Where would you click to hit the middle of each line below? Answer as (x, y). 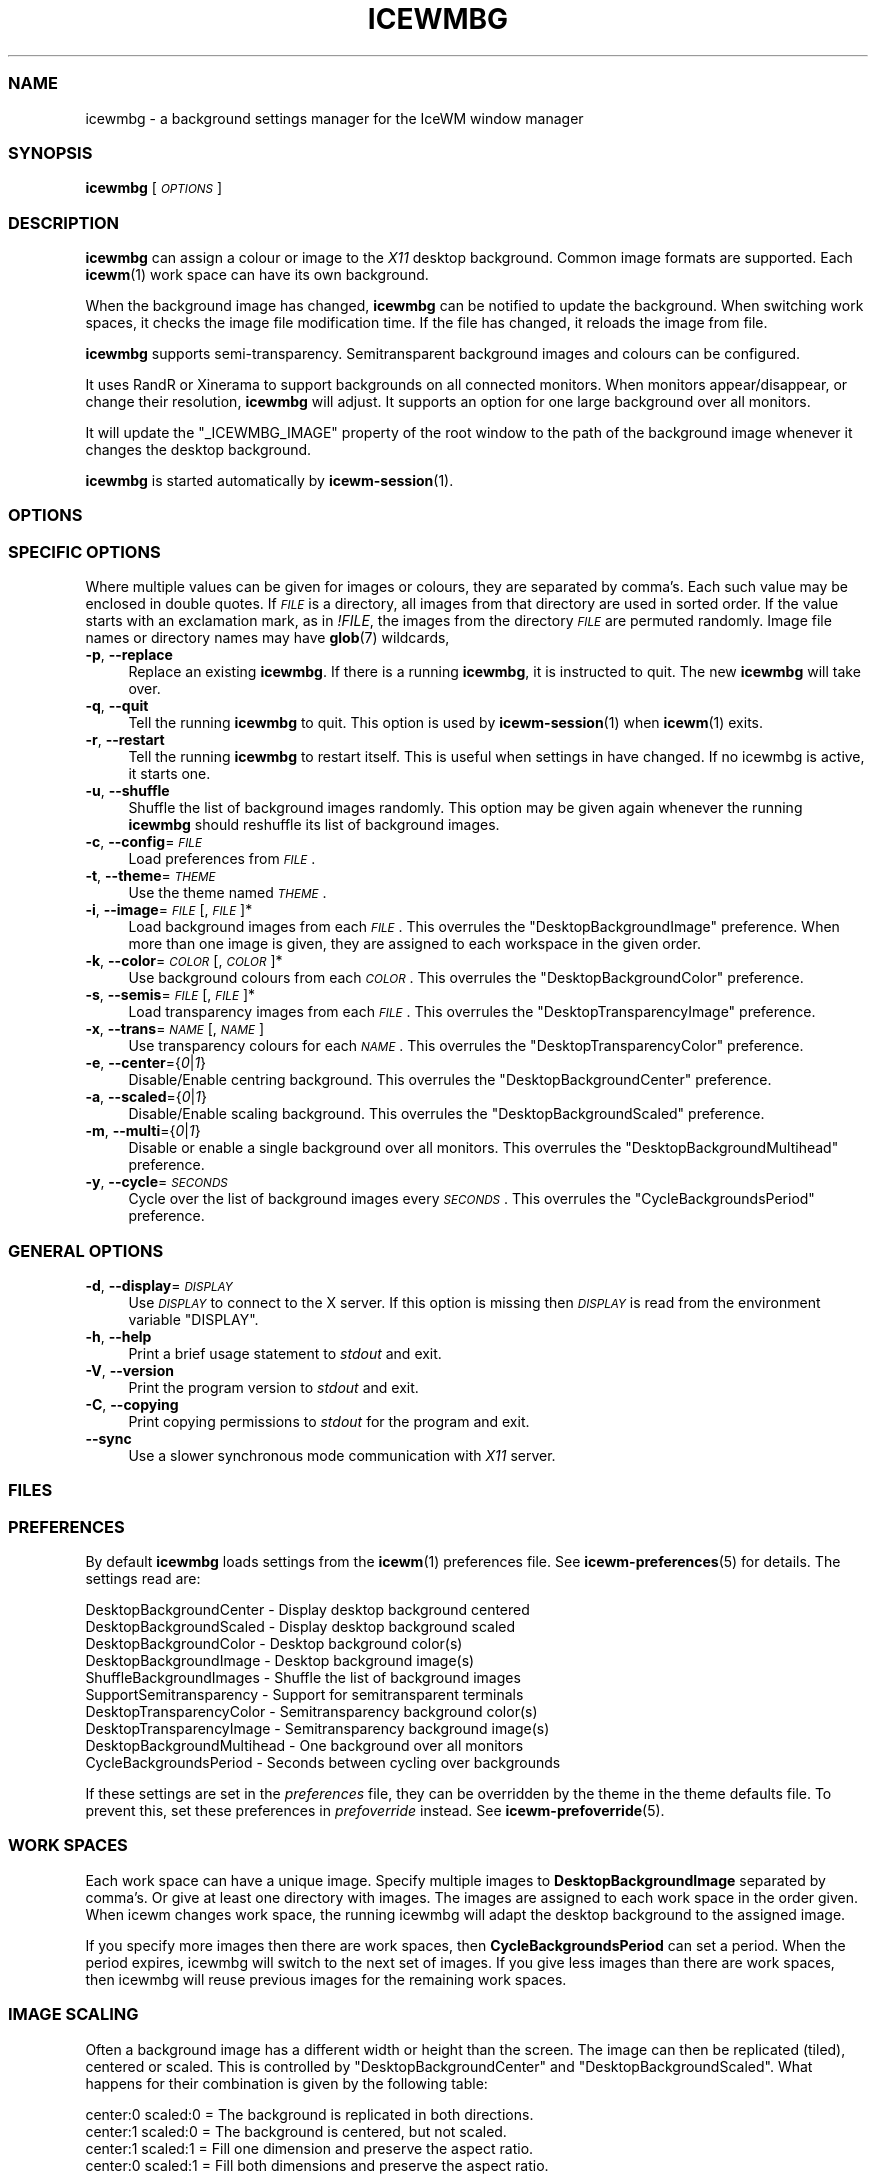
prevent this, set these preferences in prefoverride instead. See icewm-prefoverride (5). (375, 1810)
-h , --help (118, 1336)
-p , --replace (129, 655)
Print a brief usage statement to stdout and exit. (285, 1353)
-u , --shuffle (127, 791)
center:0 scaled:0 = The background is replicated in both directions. (309, 2114)
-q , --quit (117, 706)
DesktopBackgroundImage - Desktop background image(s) (280, 1660)
